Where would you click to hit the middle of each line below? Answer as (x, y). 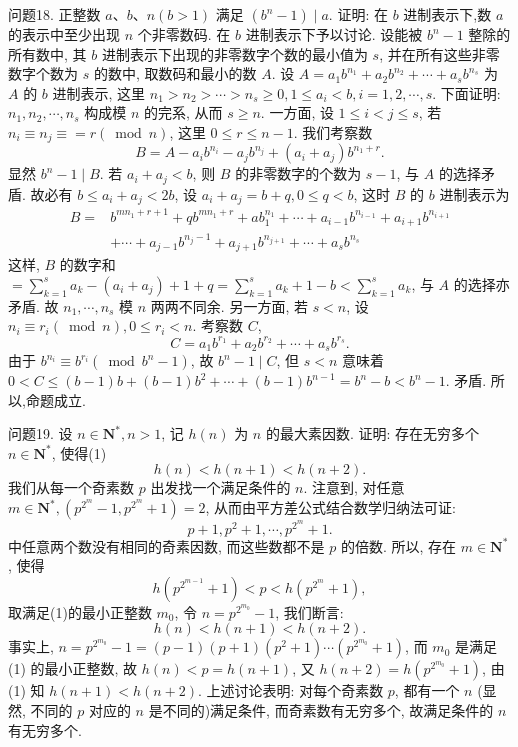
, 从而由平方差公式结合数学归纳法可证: (330, 507)
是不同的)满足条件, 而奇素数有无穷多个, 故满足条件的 (321, 710)
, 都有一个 (427, 690)
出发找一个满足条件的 (220, 487)
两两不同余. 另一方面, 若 (229, 305)
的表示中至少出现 (64, 34)
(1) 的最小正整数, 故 (73, 668)
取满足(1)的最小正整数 (80, 611)
